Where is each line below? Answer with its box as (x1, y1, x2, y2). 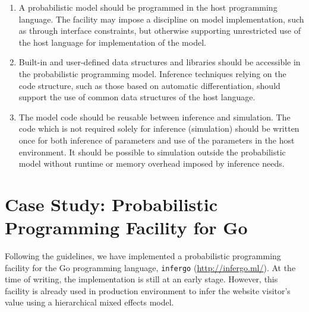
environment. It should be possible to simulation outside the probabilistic (18, 145, 286, 158)
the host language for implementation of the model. (18, 36, 206, 48)
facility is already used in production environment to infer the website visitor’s (5, 284, 291, 297)
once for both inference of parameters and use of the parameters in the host (18, 133, 295, 146)
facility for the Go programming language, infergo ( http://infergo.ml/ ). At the (5, 261, 296, 273)
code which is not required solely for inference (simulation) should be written (18, 122, 299, 135)
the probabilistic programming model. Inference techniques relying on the (18, 67, 286, 79)
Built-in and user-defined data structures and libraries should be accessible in (18, 56, 301, 68)
